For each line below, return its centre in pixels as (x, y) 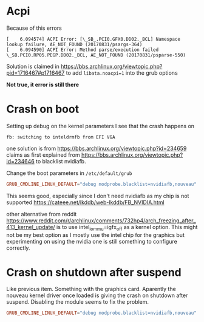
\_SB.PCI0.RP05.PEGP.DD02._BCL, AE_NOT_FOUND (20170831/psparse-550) (96, 55)
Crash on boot (43, 109)
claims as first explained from (43, 155)
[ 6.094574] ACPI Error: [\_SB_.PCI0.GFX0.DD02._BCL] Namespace (93, 39)
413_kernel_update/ (31, 227)
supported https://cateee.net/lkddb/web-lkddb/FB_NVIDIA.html (86, 202)
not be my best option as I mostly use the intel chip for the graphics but (96, 235)
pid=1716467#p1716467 (36, 73)
